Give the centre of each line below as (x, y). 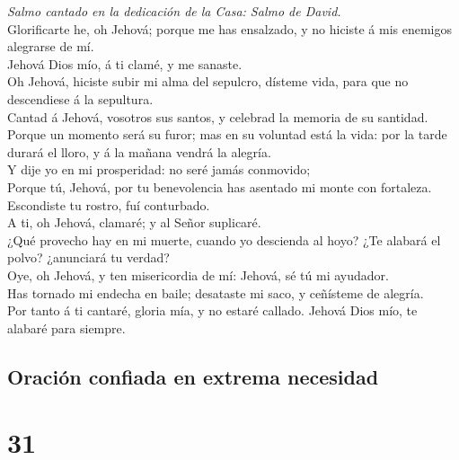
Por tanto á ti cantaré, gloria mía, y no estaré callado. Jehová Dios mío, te (212, 310)
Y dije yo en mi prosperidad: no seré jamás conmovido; (159, 169)
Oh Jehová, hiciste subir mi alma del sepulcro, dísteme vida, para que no (208, 81)
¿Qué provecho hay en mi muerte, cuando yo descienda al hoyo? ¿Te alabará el (224, 239)
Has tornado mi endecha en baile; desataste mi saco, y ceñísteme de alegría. (216, 292)
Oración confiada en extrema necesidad (193, 376)
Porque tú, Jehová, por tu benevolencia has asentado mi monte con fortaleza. (220, 186)
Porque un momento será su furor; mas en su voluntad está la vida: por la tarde (227, 134)
